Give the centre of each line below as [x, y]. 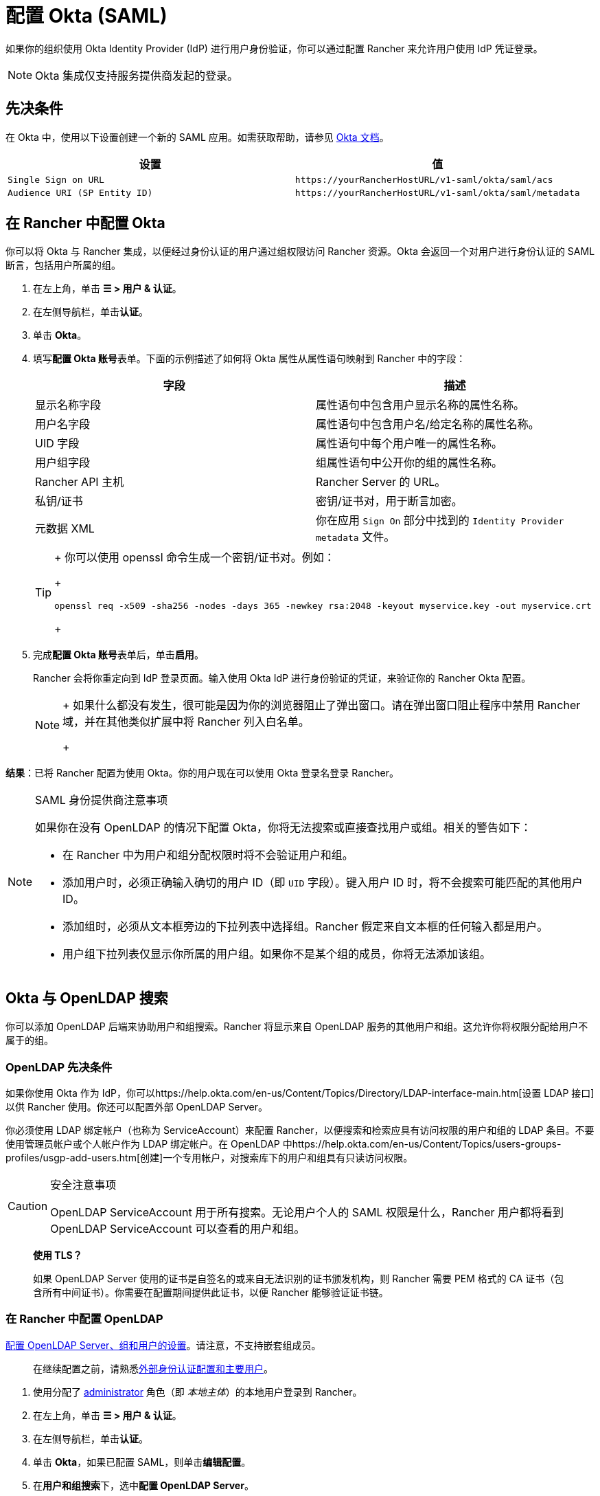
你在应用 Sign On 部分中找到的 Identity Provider [440, 521]
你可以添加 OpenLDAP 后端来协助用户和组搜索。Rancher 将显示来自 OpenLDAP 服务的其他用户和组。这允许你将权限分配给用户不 [297, 1027]
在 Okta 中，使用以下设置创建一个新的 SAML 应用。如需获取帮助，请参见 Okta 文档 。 [197, 137]
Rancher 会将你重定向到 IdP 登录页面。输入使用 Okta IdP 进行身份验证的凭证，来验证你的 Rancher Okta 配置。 [282, 678]
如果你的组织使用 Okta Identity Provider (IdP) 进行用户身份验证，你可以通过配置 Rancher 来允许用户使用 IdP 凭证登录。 [274, 48]
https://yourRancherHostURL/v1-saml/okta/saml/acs [424, 179]
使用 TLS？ [58, 1255]
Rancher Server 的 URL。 [381, 482]
